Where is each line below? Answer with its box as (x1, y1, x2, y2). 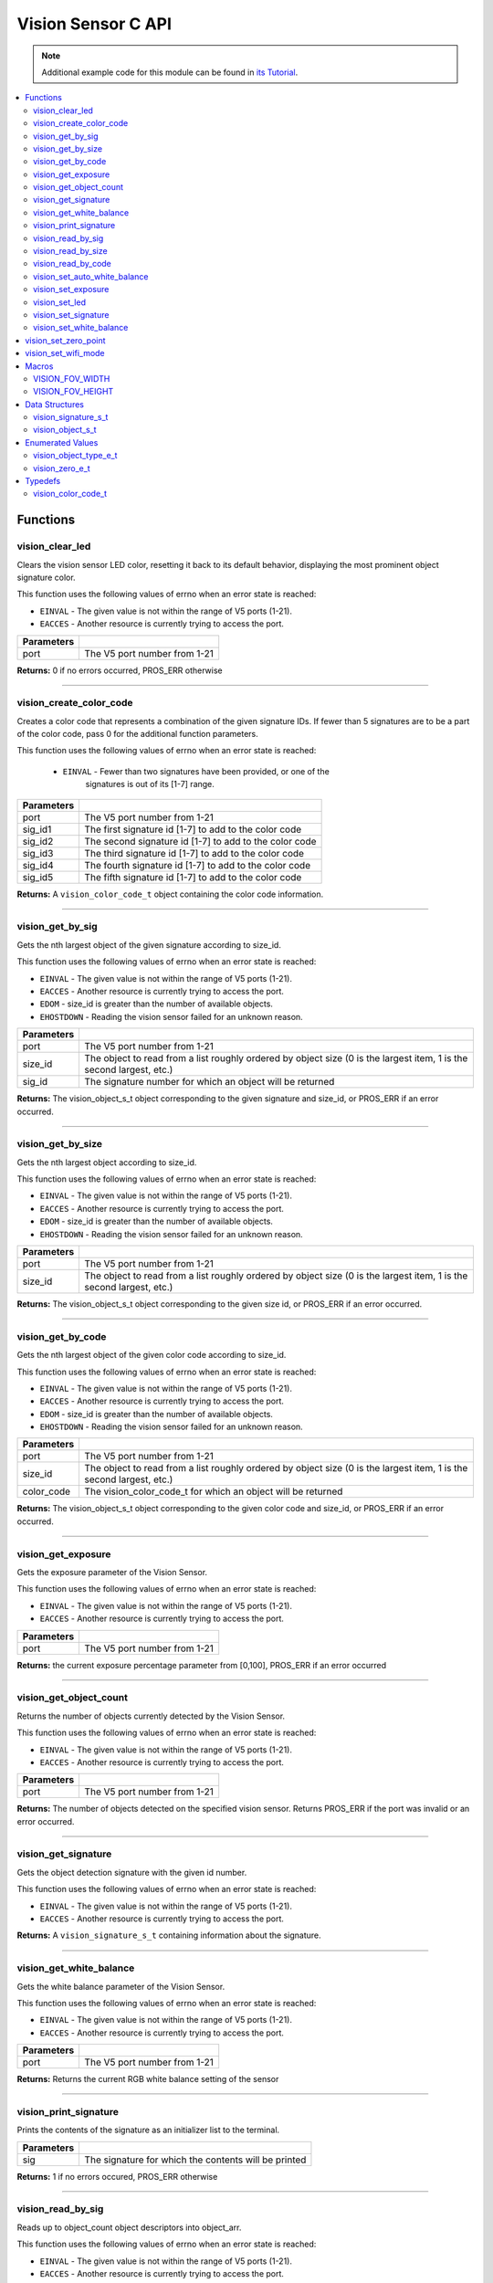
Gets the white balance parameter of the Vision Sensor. (16, 1981, 226, 1992)
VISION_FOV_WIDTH (33, 373, 110, 384)
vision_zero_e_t (33, 462, 90, 474)
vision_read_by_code (33, 258, 111, 269)
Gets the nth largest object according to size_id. (16, 1156, 197, 1168)
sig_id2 (22, 835, 54, 847)
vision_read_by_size (33, 246, 109, 257)
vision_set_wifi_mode (25, 348, 105, 359)
